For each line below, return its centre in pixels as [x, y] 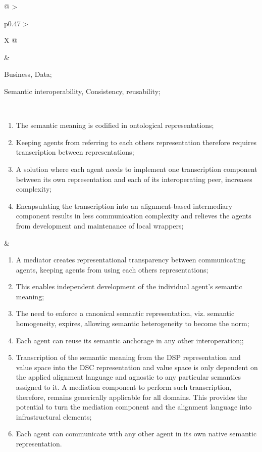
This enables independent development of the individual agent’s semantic [129, 286]
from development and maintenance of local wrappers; [100, 225]
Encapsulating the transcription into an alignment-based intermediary [124, 206]
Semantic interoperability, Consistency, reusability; [82, 91]
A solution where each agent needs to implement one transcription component [137, 169]
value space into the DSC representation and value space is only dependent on [137, 367]
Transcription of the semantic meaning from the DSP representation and [128, 357]
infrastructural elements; [54, 416]
